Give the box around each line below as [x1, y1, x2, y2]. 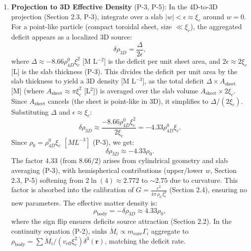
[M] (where [11, 85, 44, 95]
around [203, 11, 224, 21]
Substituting [11, 106, 49, 117]
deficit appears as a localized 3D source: [11, 32, 132, 42]
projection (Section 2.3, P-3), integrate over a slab [11, 11, 163, 21]
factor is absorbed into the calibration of [11, 184, 134, 195]
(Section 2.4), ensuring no [169, 184, 247, 195]
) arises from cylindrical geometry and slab [98, 155, 228, 166]
